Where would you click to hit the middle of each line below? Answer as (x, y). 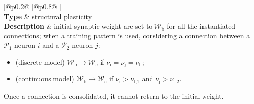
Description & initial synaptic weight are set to (78, 26)
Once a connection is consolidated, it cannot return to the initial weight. (114, 95)
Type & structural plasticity (48, 16)
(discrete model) (40, 61)
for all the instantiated (201, 26)
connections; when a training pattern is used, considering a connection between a (127, 35)
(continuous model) (45, 79)
